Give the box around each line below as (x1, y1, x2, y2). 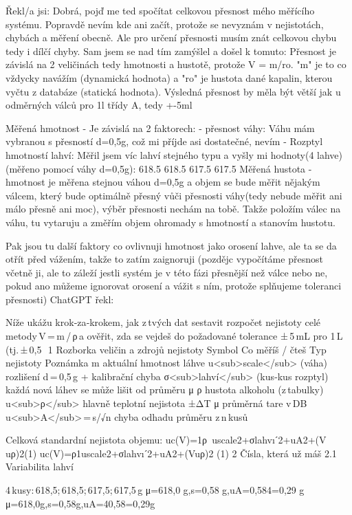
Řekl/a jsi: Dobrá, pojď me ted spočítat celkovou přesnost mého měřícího (5, 3, 315, 17)
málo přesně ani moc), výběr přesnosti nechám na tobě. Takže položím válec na (5, 201, 341, 216)
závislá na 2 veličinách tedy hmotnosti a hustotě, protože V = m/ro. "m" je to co (5, 57, 346, 72)
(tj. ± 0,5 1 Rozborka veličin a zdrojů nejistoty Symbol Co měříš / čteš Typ (5, 342, 327, 356)
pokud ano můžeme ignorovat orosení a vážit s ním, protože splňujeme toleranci (5, 278, 342, 293)
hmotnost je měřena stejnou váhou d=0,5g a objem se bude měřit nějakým (5, 175, 320, 189)
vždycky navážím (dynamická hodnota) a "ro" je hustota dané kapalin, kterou (5, 70, 333, 85)
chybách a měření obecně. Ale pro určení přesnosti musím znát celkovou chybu (5, 30, 337, 45)
